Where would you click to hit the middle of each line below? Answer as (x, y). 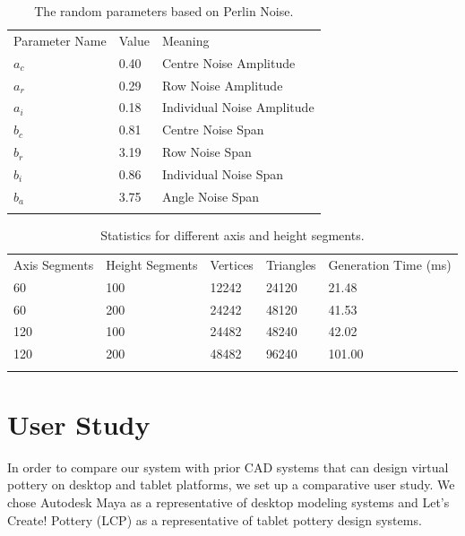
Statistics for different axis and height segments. (232, 235)
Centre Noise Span (213, 130)
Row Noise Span (207, 152)
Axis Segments (54, 264)
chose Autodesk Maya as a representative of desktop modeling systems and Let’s (228, 501)
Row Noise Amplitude (222, 85)
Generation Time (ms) (390, 264)
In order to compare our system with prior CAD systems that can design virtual (228, 467)
